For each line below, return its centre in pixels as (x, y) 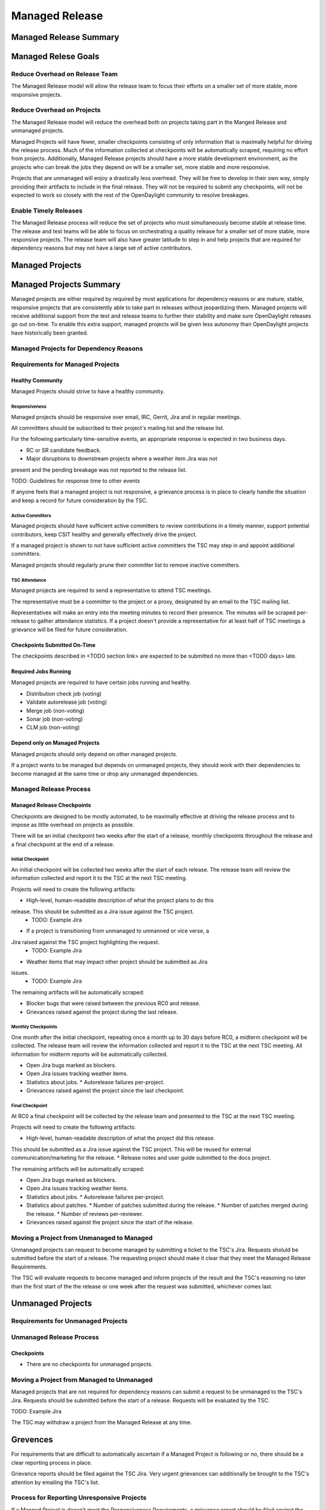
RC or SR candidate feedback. (64, 450)
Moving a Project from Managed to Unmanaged (82, 1380)
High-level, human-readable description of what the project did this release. (121, 1138)
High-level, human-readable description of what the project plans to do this (120, 901)
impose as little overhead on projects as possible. (73, 824)
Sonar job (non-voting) (55, 719)
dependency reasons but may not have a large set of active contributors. (102, 248)
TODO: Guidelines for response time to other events (75, 481)
